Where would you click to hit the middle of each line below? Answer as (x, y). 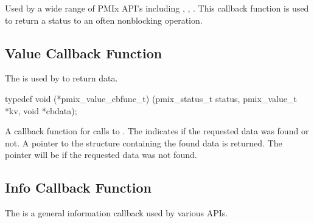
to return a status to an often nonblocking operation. (104, 20)
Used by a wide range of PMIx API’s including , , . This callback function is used (157, 8)
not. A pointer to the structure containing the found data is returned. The (144, 142)
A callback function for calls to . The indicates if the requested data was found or (157, 131)
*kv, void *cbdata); (41, 110)
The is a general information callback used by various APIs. (117, 213)
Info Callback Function (78, 187)
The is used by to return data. (61, 78)
